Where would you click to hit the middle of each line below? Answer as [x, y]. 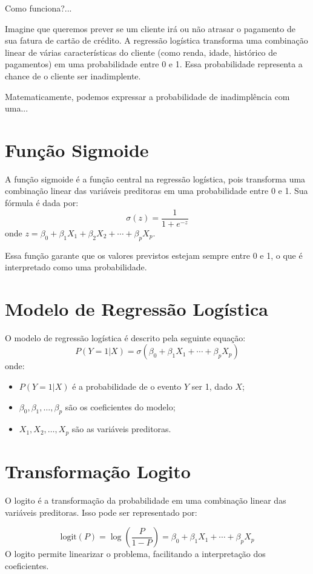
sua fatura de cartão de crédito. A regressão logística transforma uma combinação [156, 40]
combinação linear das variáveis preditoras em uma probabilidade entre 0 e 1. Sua [156, 191]
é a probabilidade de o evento [127, 386]
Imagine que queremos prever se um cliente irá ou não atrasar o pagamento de [150, 28]
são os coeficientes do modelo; [120, 406]
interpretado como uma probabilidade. [76, 267]
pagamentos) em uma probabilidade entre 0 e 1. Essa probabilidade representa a [154, 64]
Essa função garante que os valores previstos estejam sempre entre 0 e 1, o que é [154, 255]
